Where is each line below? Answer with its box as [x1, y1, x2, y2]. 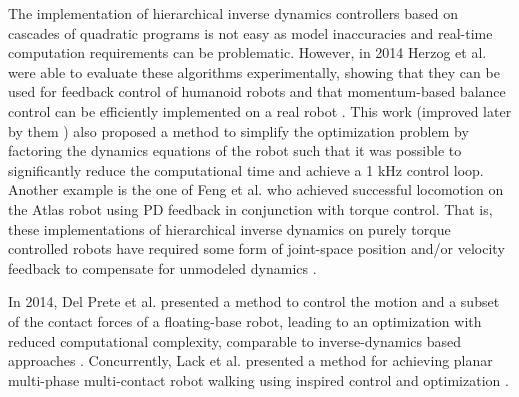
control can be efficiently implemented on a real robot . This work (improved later [8, 100, 512, 121]
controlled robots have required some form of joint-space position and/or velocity [8, 238, 505, 259]
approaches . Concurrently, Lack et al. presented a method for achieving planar [8, 350, 493, 371]
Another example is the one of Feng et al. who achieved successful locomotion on [8, 179, 504, 200]
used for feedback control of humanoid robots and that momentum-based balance [8, 81, 506, 102]
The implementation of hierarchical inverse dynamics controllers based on [8, 3, 459, 23]
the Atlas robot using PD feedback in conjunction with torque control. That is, [8, 198, 493, 219]
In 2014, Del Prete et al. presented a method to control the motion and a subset [8, 291, 500, 312]
